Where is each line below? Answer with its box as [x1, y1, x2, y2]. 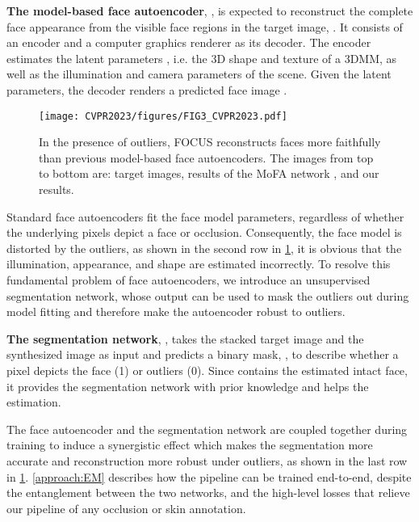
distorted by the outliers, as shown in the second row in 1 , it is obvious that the [6, 239, 402, 256]
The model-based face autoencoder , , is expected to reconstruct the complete [6, 2, 413, 19]
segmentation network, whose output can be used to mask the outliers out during [6, 287, 409, 304]
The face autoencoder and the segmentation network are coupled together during [6, 420, 408, 437]
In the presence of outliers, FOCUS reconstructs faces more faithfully [39, 133, 381, 150]
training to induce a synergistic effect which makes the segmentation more [6, 436, 373, 453]
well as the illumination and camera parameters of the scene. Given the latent [6, 65, 392, 82]
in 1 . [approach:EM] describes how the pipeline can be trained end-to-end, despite [6, 468, 412, 485]
